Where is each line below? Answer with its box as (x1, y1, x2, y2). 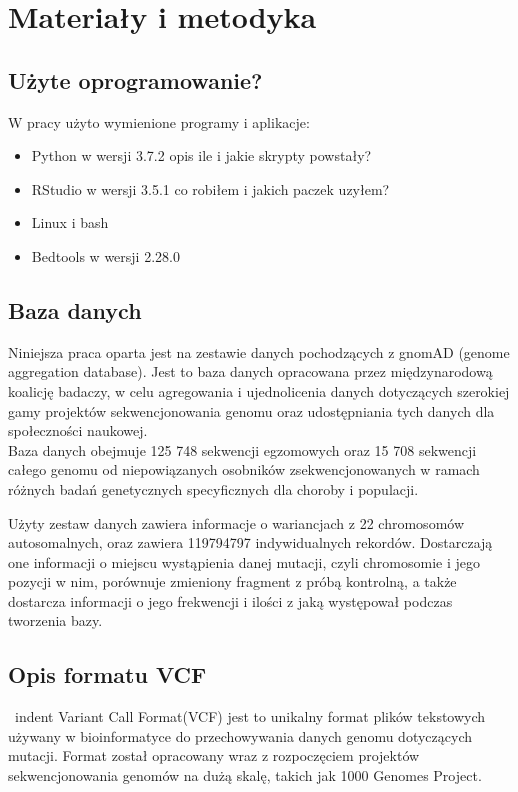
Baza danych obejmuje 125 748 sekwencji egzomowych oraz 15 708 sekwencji (8, 439, 477, 460)
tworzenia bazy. (8, 610, 103, 631)
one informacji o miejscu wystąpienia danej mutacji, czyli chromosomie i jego (8, 551, 481, 572)
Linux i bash (31, 212, 109, 233)
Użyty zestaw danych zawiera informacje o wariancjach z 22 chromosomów (8, 512, 465, 533)
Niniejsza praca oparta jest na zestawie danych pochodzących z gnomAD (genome (8, 341, 510, 362)
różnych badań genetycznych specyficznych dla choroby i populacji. (8, 478, 419, 499)
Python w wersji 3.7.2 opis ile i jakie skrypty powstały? (31, 145, 372, 166)
